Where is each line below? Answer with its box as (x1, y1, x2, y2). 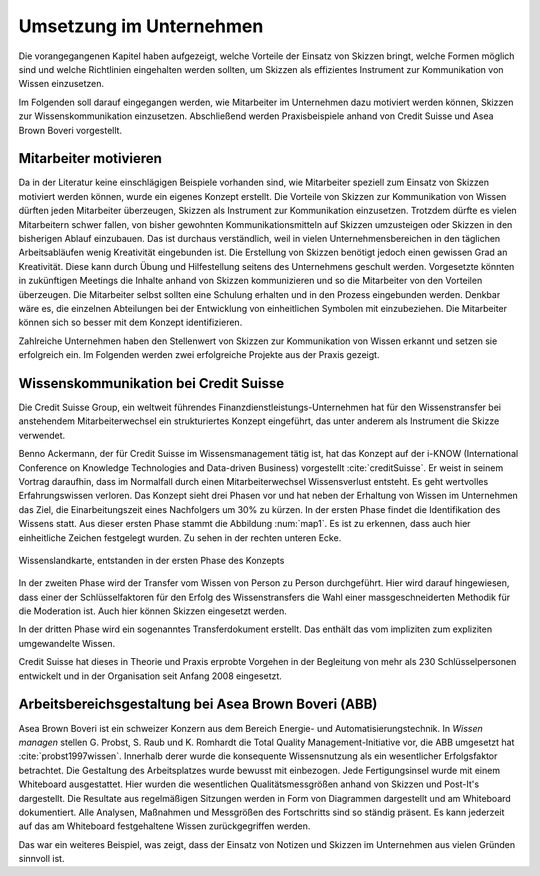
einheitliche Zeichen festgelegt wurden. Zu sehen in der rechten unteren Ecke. (18, 531, 342, 544)
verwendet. (18, 429, 66, 441)
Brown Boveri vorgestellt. (18, 124, 123, 136)
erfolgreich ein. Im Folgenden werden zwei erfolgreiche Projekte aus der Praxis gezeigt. (18, 349, 380, 361)
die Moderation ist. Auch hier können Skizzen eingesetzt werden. (18, 605, 287, 617)
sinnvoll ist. (18, 853, 65, 865)
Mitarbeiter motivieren (18, 150, 162, 167)
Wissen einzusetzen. (18, 78, 105, 90)
